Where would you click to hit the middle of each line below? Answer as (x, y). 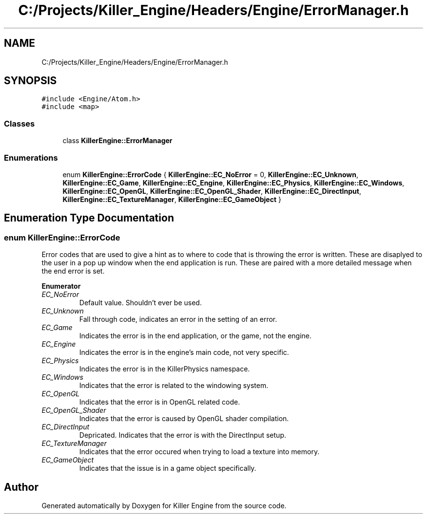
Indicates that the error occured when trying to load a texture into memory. (199, 452)
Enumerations (31, 157)
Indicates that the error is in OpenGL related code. (160, 402)
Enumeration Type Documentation (89, 218)
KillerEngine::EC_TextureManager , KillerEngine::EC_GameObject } (172, 199)
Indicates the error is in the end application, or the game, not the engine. (195, 336)
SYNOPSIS (30, 81)
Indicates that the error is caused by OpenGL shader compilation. (184, 419)
